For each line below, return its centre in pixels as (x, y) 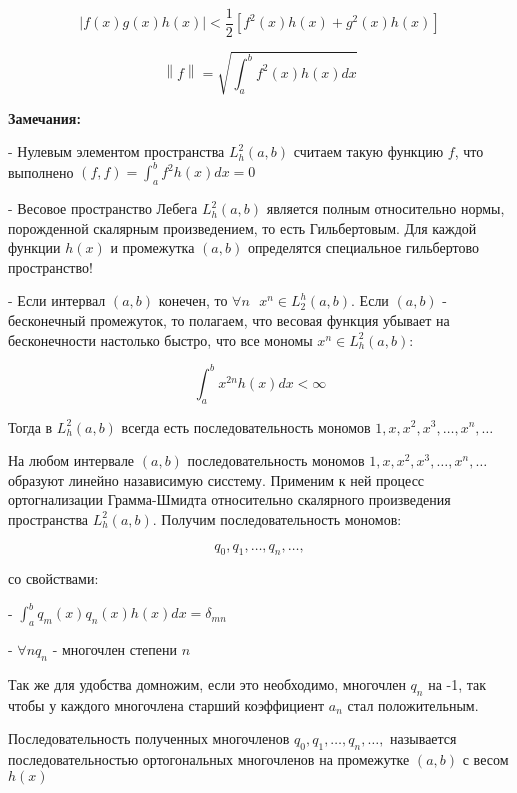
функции (34, 247)
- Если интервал (57, 300)
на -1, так (457, 684)
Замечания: (44, 117)
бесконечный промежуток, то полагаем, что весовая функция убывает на (229, 320)
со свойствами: (53, 578)
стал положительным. (413, 704)
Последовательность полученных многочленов (149, 738)
